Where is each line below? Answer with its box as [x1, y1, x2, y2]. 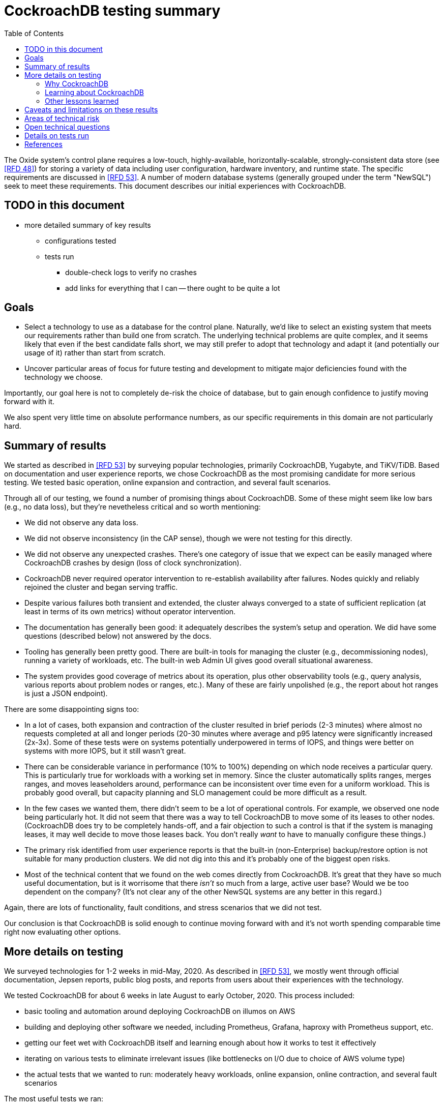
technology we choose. [24, 373, 103, 382]
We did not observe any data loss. [24, 518, 138, 527]
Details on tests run [24, 131, 90, 140]
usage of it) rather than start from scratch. [24, 348, 166, 357]
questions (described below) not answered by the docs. [24, 632, 212, 641]
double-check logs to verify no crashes [65, 267, 197, 277]
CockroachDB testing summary [4, 2, 221, 19]
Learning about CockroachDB [45, 87, 144, 97]
